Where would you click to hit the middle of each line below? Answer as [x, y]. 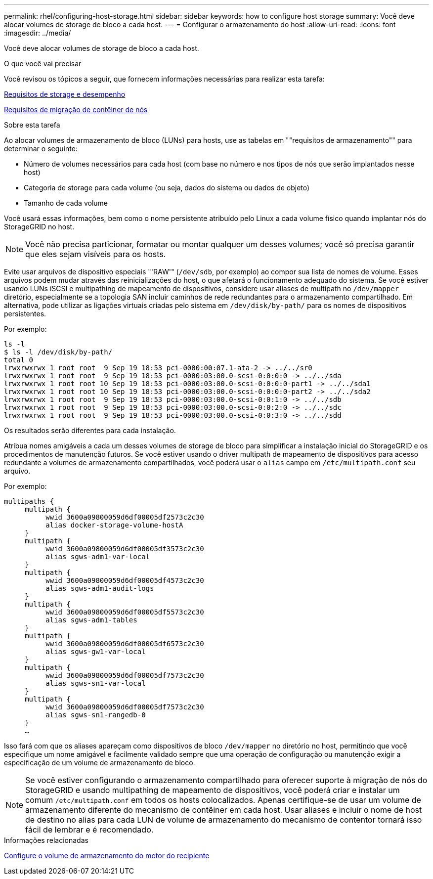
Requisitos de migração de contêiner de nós [76, 110]
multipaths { [29, 501]
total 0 [19, 360]
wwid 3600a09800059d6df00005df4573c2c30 [125, 580]
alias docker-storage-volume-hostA [114, 525]
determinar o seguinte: [41, 149]
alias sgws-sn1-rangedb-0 [96, 715]
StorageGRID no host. [39, 227]
